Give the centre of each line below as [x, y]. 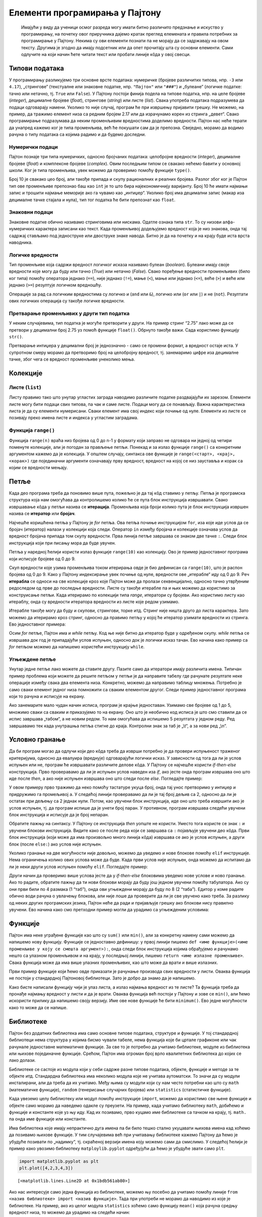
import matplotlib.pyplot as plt [59, 1161]
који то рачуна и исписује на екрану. [47, 696]
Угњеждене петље [32, 660]
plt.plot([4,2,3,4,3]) [46, 1168]
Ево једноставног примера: [38, 624]
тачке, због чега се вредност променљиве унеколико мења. [72, 359]
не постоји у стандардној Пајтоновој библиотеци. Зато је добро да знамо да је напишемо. [102, 978]
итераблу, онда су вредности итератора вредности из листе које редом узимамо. [94, 602]
